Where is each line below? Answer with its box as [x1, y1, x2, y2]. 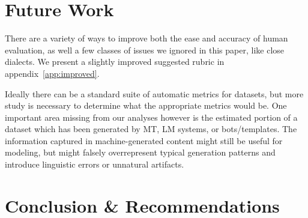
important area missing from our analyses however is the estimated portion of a [5, 111, 298, 123]
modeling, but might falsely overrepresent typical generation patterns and [5, 146, 276, 159]
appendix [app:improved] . [5, 67, 100, 79]
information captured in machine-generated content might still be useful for [5, 134, 283, 147]
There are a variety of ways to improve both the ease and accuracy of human [5, 32, 288, 44]
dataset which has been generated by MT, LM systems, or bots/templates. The [5, 123, 297, 135]
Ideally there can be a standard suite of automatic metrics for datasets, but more [5, 87, 304, 100]
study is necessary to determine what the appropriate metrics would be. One [5, 99, 287, 112]
